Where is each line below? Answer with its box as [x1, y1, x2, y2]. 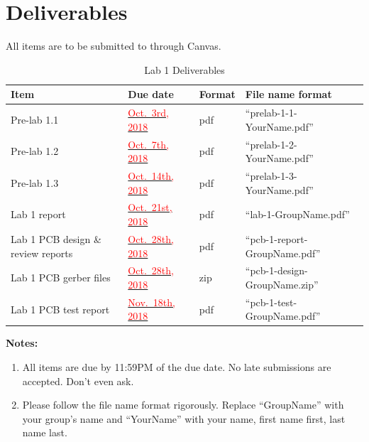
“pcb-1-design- [245, 263, 308, 278]
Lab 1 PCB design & [11, 231, 101, 246]
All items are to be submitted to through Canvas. [6, 38, 221, 53]
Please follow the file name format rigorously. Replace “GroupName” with [22, 397, 344, 412]
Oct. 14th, [128, 168, 174, 183]
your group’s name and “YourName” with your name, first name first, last [22, 411, 346, 426]
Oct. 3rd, [128, 105, 169, 120]
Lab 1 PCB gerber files [11, 270, 111, 285]
